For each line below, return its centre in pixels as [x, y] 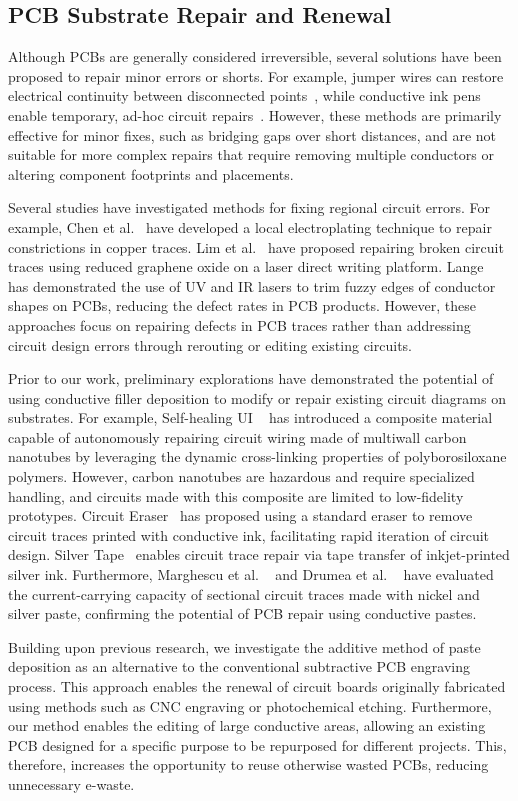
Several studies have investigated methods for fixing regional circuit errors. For [249, 207]
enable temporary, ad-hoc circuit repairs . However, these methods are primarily [255, 114]
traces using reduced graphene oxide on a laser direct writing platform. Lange [246, 266]
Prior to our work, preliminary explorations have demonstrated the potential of [251, 378]
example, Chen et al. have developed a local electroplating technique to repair [250, 226]
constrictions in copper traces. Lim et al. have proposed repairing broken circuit [256, 246]
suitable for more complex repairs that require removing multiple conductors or [251, 154]
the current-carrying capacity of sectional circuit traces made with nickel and [244, 593]
